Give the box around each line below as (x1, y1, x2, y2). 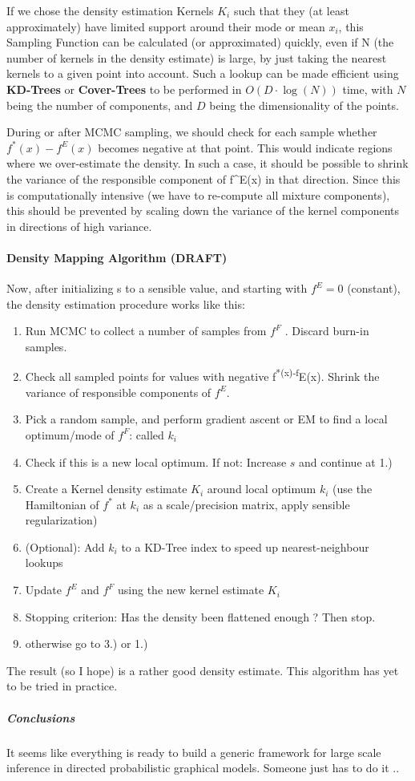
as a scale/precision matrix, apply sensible (143, 496, 350, 512)
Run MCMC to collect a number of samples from (25, 322, 267, 339)
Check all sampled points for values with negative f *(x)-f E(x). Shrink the (25, 366, 380, 385)
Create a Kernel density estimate (25, 480, 187, 497)
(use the (332, 480, 373, 497)
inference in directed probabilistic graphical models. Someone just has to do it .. (6, 759, 400, 776)
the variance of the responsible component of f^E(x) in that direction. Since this (6, 170, 401, 187)
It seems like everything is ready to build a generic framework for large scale (6, 743, 381, 760)
